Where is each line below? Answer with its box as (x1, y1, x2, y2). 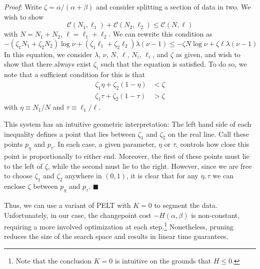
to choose (4, 170, 32, 181)
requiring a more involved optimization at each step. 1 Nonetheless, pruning (4, 220, 233, 231)
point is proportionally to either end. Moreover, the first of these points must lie (4, 151, 249, 161)
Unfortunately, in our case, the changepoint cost (4, 209, 151, 220)
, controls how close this (175, 139, 249, 149)
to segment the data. (154, 199, 217, 210)
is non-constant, (191, 209, 240, 220)
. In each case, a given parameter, (53, 139, 156, 149)
